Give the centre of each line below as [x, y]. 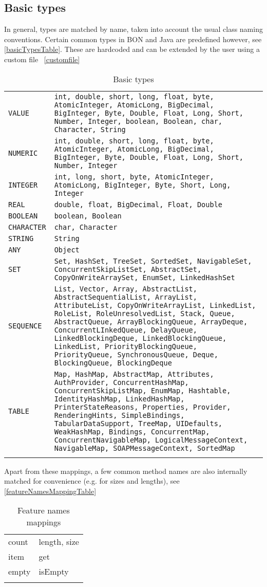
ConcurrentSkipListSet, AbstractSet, [128, 269]
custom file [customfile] [42, 59]
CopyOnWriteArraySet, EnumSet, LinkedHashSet [145, 277]
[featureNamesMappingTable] [50, 491]
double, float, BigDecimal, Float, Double [138, 204]
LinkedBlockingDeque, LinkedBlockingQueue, [140, 338]
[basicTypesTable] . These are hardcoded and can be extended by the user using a [132, 49]
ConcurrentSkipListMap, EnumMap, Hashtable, [142, 390]
